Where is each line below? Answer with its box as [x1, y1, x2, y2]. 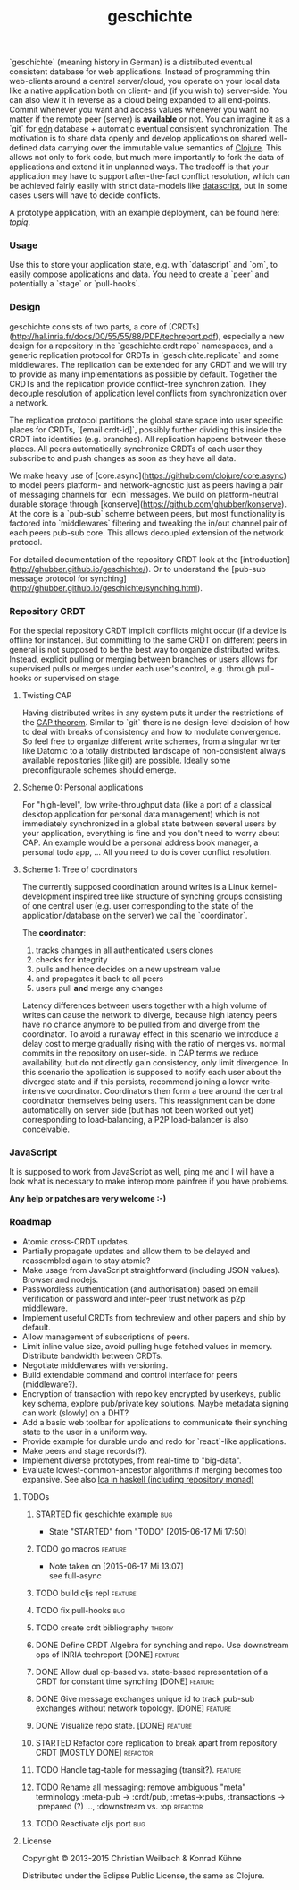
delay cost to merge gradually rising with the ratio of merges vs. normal [21, 1039, 286, 1049]
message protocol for [9, 573, 88, 584]
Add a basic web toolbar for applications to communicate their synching [21, 1416, 287, 1427]
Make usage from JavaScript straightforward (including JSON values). [21, 1264, 281, 1275]
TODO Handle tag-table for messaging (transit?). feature [35, 1764, 242, 1775]
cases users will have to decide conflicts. [9, 190, 161, 201]
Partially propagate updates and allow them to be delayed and [21, 1245, 251, 1256]
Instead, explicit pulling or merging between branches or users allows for [9, 654, 278, 664]
